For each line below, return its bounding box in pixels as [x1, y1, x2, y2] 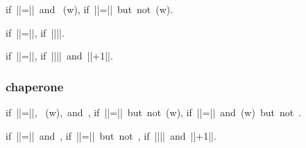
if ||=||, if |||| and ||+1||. [6, 48, 113, 63]
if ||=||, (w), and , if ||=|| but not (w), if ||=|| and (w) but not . [6, 105, 302, 119]
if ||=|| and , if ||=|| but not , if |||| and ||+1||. [6, 128, 216, 142]
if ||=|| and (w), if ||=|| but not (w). [6, 2, 173, 16]
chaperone [6, 77, 64, 95]
